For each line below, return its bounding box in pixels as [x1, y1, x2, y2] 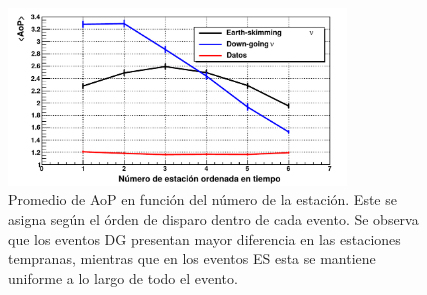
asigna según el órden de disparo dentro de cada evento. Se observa [8, 209, 419, 230]
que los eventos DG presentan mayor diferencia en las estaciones [8, 228, 401, 249]
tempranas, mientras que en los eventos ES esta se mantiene [8, 248, 376, 269]
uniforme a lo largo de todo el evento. [8, 267, 238, 288]
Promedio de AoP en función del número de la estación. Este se [8, 189, 397, 210]
